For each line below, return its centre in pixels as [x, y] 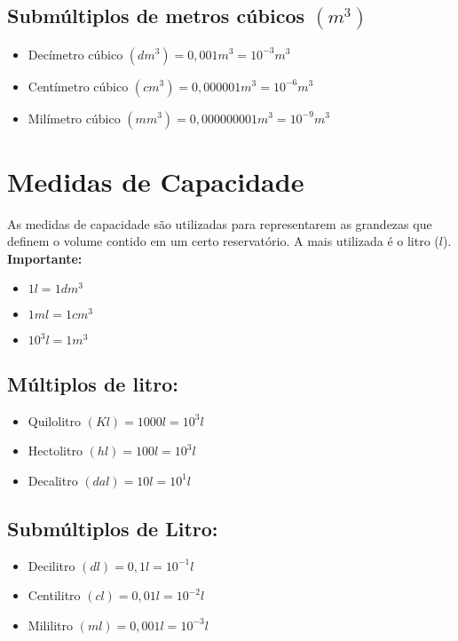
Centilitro [54, 595]
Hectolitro [55, 451]
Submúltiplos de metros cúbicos [156, 16]
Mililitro [51, 625]
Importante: [45, 258]
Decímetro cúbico [75, 54]
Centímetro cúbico [78, 86]
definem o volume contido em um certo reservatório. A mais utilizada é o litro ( [223, 241]
